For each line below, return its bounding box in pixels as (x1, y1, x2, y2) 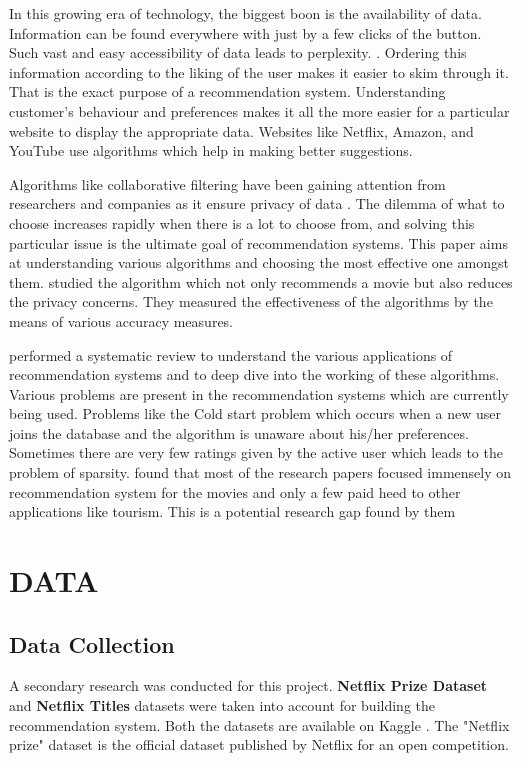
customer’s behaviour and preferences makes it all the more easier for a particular (9, 100, 510, 121)
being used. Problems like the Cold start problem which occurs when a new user (9, 403, 501, 424)
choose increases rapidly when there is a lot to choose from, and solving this (9, 212, 475, 233)
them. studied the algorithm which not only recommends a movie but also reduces (9, 271, 513, 292)
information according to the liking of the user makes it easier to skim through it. (9, 61, 509, 82)
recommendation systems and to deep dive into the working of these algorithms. (9, 364, 500, 385)
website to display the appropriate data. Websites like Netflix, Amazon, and (9, 120, 474, 141)
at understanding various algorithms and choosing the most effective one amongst (9, 252, 509, 273)
